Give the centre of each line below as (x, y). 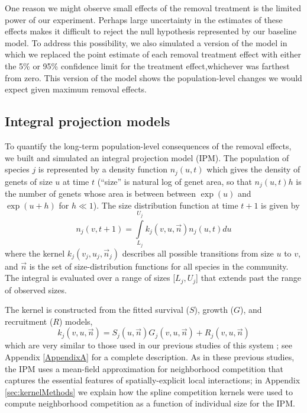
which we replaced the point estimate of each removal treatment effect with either (153, 54)
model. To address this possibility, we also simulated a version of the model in (146, 42)
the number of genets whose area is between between (101, 193)
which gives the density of (253, 169)
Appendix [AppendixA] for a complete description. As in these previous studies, (150, 357)
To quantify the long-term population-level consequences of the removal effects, (148, 145)
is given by (280, 205)
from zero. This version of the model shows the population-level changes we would (153, 77)
